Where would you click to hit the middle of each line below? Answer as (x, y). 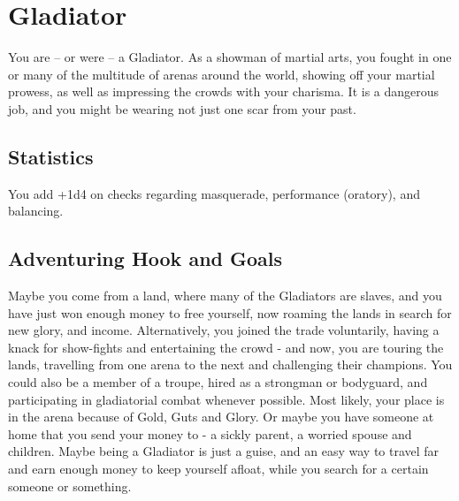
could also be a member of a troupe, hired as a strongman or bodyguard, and (218, 382)
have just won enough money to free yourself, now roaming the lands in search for (230, 312)
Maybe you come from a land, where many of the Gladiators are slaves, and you (225, 296)
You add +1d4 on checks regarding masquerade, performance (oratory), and (214, 193)
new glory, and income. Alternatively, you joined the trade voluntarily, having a (224, 330)
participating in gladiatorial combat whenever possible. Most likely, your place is (226, 399)
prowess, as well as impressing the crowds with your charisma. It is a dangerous (224, 91)
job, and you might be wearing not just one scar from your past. (182, 108)
